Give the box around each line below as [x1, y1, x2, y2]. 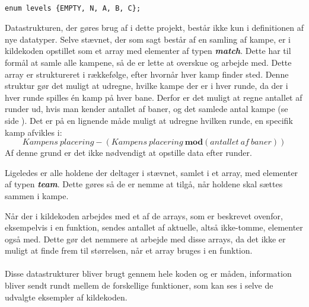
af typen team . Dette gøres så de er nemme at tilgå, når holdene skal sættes [5, 178, 283, 190]
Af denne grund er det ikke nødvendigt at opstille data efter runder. [5, 146, 252, 159]
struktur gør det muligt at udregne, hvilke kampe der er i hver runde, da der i [5, 79, 288, 92]
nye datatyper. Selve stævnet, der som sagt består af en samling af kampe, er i [5, 33, 291, 45]
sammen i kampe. [5, 189, 69, 202]
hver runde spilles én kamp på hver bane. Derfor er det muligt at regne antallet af [5, 91, 302, 103]
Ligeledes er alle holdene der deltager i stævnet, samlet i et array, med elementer [5, 166, 298, 178]
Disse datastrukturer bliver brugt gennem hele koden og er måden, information [5, 267, 292, 280]
